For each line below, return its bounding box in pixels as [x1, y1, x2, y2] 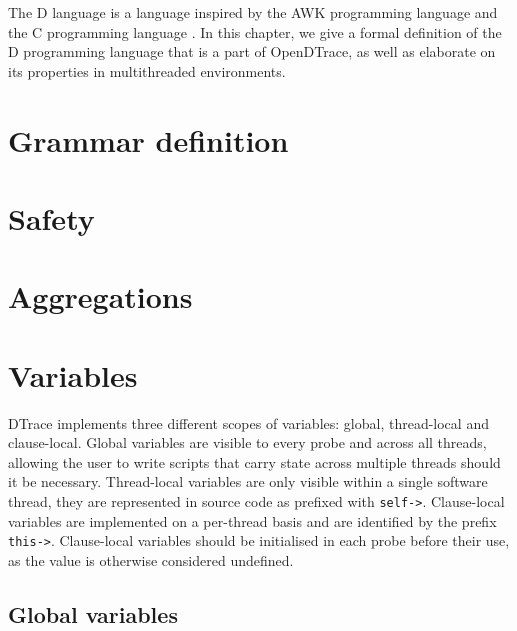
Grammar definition [8, 119, 289, 160]
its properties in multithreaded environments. [8, 60, 286, 81]
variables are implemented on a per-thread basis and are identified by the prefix [8, 510, 497, 531]
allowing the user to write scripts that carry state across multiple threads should [8, 451, 501, 472]
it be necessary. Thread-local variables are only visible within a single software [8, 471, 488, 492]
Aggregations [8, 276, 193, 317]
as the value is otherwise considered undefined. [8, 549, 294, 570]
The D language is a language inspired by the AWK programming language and [8, 2, 498, 22]
